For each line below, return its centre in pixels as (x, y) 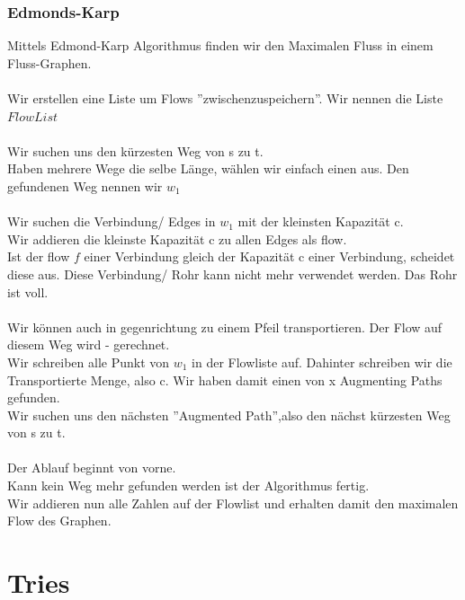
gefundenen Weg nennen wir (85, 185)
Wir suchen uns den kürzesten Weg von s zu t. (135, 150)
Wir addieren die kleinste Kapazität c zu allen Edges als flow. (177, 238)
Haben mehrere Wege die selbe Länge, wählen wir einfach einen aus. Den (208, 168)
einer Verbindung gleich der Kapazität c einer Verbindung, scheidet (269, 256)
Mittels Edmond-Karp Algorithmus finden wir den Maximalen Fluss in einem (220, 45)
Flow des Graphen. (59, 521)
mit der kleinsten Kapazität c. (321, 221)
